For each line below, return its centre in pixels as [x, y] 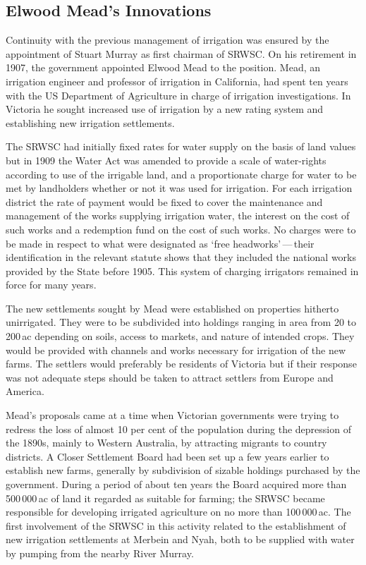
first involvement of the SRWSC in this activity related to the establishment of [176, 525]
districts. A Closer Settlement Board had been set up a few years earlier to [167, 456]
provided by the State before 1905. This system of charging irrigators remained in [182, 271]
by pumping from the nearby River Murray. [100, 553]
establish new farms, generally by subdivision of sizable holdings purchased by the [183, 470]
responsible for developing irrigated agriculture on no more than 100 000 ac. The [178, 512]
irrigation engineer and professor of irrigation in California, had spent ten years [177, 81]
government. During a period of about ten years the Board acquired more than [176, 484]
